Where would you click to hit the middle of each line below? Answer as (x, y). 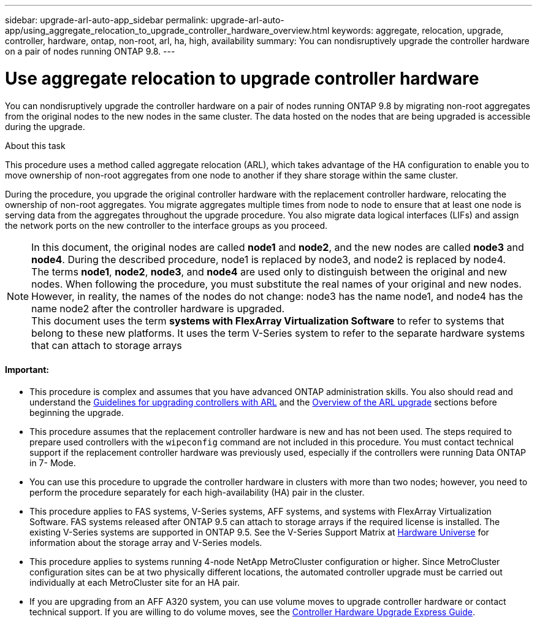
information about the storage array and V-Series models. (146, 542)
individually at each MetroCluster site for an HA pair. (135, 582)
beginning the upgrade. (77, 412)
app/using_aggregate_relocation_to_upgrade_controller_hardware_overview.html (167, 30)
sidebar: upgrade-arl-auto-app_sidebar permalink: (107, 20)
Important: (27, 370)
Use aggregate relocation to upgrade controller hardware (242, 78)
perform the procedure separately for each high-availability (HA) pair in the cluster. (197, 492)
